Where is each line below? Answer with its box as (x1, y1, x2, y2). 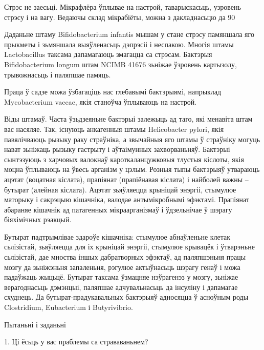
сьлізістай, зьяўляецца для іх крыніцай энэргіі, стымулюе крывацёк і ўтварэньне (4, 241, 255, 252)
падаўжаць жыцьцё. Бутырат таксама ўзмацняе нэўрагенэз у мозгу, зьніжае (4, 271, 238, 282)
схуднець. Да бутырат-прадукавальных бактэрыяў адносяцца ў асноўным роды (4, 291, 249, 302)
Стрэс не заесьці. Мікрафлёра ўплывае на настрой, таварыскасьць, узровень (4, 2, 241, 12)
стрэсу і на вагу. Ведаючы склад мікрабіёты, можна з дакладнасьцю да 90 (4, 11, 235, 22)
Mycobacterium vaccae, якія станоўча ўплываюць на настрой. (4, 96, 197, 107)
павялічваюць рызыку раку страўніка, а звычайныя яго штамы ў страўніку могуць (4, 133, 260, 144)
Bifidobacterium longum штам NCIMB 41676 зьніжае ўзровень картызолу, (4, 59, 237, 69)
